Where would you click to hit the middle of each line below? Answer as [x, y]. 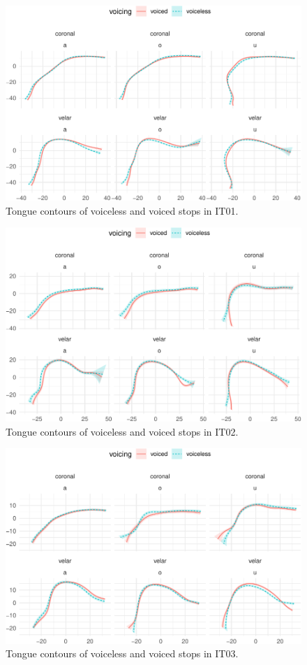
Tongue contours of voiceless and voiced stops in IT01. [122, 210]
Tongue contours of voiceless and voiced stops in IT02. [122, 431]
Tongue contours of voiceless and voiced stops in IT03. [122, 653]
